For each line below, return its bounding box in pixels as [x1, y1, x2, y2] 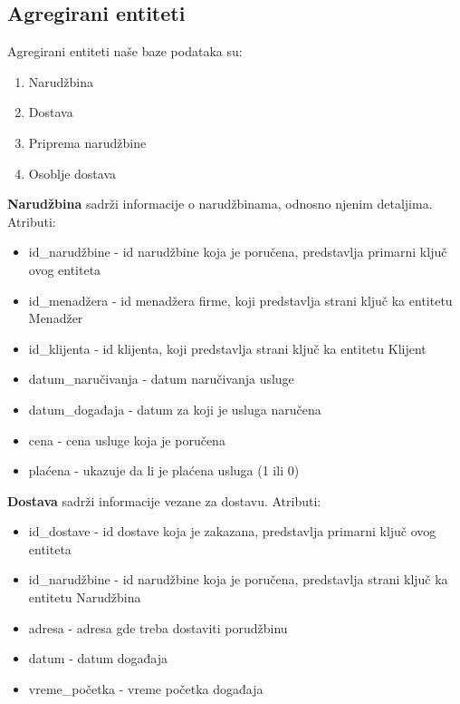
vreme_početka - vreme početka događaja [28, 679, 264, 698]
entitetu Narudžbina [28, 588, 141, 607]
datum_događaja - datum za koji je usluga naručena [28, 399, 321, 418]
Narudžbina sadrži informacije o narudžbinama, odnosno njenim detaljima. [7, 194, 433, 213]
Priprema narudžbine [28, 132, 147, 152]
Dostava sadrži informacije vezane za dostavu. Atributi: [7, 491, 321, 510]
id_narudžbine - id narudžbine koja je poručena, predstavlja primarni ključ [28, 242, 447, 261]
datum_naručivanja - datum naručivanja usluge [28, 369, 294, 388]
